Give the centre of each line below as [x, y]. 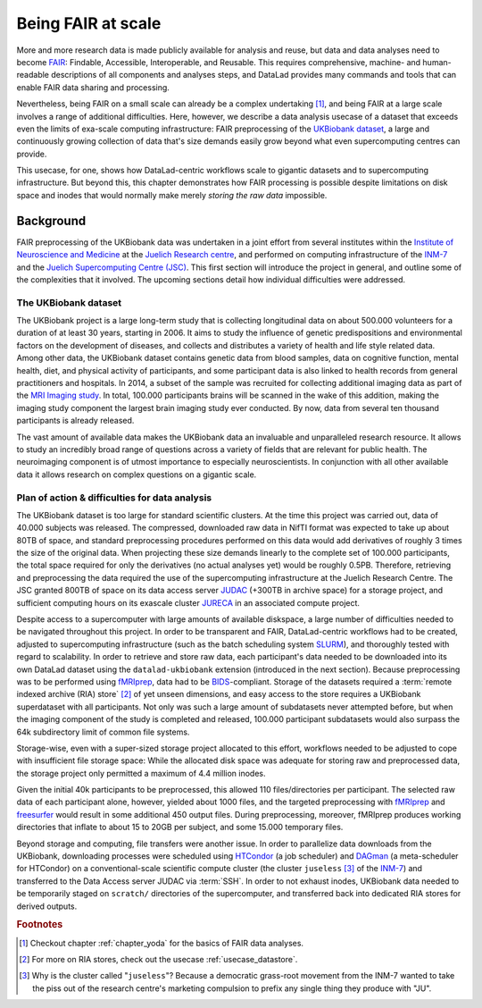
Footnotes [40, 925]
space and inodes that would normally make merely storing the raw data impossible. [172, 195]
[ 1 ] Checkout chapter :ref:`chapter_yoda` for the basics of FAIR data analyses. [161, 943]
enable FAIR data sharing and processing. [93, 87]
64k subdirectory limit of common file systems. [103, 732]
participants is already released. [75, 421]
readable [33, 75]
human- [437, 62]
